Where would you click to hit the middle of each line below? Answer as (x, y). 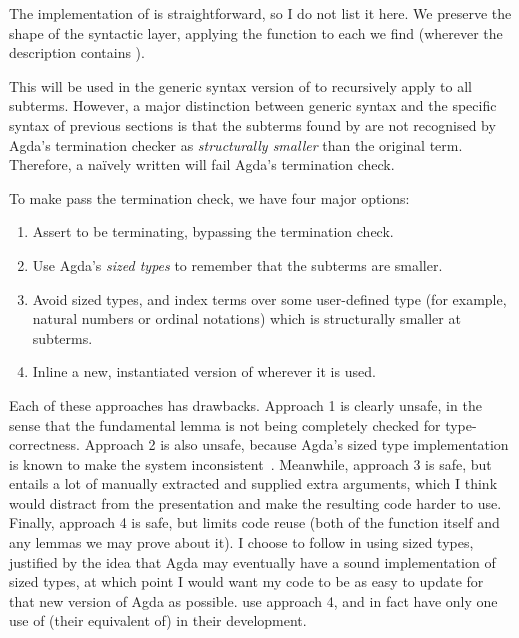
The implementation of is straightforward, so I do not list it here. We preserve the (260, 13)
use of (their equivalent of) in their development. (158, 620)
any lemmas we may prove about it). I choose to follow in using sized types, (241, 542)
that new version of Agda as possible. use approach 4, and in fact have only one (253, 600)
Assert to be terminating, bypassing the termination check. (213, 231)
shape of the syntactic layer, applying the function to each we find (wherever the (256, 32)
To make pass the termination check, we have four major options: (209, 197)
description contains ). (77, 52)
